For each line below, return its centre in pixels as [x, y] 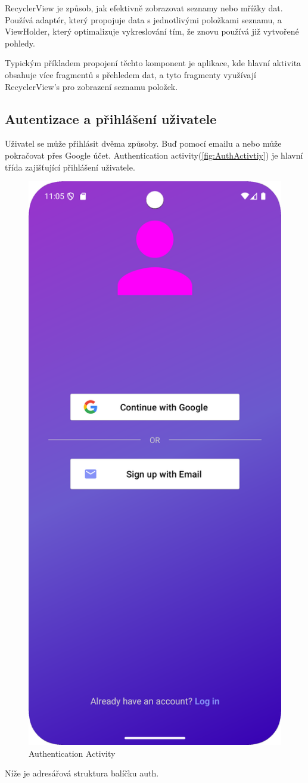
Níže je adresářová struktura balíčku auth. [82, 773]
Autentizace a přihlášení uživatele [111, 118]
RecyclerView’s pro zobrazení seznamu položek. [91, 86]
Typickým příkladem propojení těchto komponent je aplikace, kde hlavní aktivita [153, 63]
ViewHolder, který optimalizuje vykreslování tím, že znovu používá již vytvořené [152, 31]
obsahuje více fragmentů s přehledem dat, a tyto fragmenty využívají [130, 74]
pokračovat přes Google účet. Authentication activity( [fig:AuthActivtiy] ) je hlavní [154, 155]
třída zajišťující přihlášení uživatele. [70, 167]
